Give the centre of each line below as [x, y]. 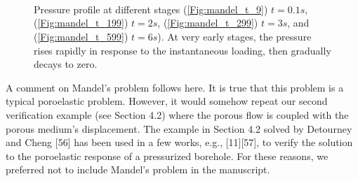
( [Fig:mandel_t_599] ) [81, 36]
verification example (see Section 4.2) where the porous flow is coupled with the [177, 114]
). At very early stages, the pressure [234, 36]
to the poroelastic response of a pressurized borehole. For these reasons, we [167, 155]
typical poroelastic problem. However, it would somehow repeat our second [167, 101]
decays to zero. [66, 64]
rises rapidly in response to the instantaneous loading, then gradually [183, 50]
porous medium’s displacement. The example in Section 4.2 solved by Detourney [179, 128]
